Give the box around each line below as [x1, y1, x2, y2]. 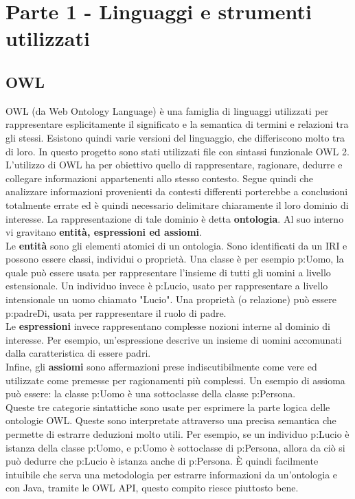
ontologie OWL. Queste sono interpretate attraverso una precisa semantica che [5, 413, 336, 428]
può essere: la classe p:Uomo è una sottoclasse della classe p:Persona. [5, 386, 296, 401]
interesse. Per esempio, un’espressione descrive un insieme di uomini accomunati [5, 332, 342, 346]
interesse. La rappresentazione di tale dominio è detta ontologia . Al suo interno [5, 211, 344, 225]
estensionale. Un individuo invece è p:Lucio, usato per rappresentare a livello [5, 278, 328, 293]
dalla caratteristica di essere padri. [5, 346, 151, 360]
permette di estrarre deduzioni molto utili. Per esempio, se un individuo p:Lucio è [5, 427, 350, 441]
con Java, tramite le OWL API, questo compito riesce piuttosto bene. [5, 480, 299, 495]
